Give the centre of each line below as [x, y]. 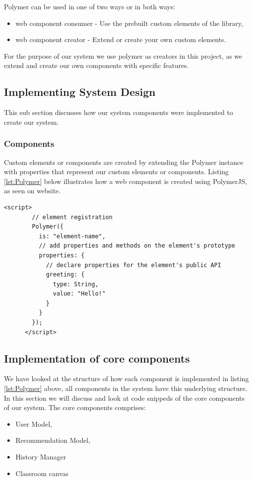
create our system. [31, 122]
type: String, [76, 284]
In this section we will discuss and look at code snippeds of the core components [124, 398]
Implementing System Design [80, 92]
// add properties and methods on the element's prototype [137, 246]
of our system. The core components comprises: [75, 407]
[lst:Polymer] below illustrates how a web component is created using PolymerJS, [126, 181]
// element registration [72, 217]
